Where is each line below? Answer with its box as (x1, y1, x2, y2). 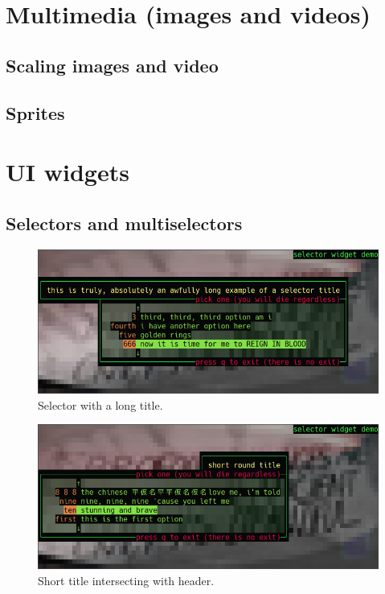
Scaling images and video (6, 52, 219, 77)
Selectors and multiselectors (6, 210, 243, 235)
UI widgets (6, 155, 129, 188)
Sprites (6, 100, 65, 125)
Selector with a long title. (38, 396, 163, 413)
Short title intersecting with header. (38, 571, 215, 588)
